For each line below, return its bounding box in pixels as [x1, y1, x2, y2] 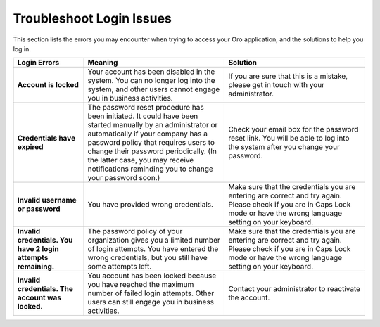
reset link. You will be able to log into [228, 134, 350, 143]
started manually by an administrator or [87, 120, 218, 130]
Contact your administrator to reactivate [228, 284, 361, 294]
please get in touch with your [228, 80, 325, 90]
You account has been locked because [87, 271, 217, 281]
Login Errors [17, 58, 60, 68]
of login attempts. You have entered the [87, 244, 219, 254]
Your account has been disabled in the [87, 67, 215, 77]
